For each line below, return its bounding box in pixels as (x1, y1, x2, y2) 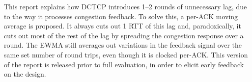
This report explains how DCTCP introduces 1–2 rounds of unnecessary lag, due (4, 1, 247, 11)
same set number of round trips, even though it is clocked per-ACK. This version (4, 49, 248, 59)
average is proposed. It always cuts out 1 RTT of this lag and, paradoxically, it (4, 21, 241, 31)
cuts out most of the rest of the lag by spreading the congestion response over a (4, 30, 244, 40)
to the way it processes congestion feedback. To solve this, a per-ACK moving (4, 11, 238, 21)
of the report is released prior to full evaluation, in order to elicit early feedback (4, 59, 244, 69)
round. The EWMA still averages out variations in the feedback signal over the (4, 40, 242, 50)
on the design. (4, 69, 46, 79)
